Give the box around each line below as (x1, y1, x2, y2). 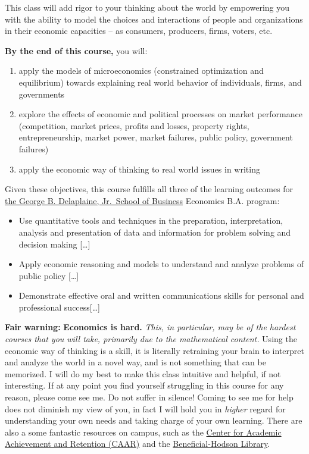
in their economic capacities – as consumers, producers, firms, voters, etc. (5, 24, 273, 37)
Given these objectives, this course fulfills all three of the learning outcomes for (5, 183, 294, 195)
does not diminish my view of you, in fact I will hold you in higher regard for (5, 402, 286, 415)
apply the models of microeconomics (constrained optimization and (18, 64, 264, 77)
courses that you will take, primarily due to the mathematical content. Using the (5, 333, 297, 345)
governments (18, 87, 65, 100)
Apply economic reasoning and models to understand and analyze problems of (18, 258, 304, 270)
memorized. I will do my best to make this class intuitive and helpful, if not (5, 367, 281, 380)
